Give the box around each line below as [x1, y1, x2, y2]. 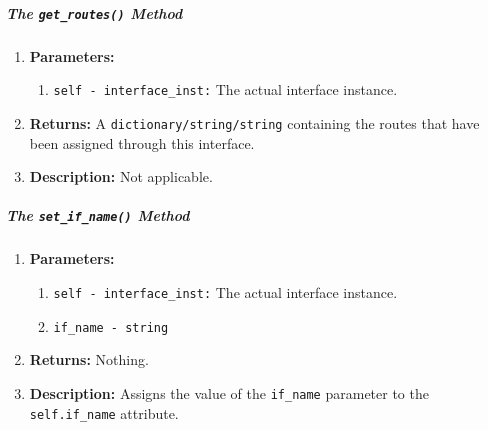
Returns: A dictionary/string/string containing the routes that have [29, 112, 480, 133]
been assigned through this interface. [29, 132, 255, 153]
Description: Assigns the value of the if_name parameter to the [29, 382, 429, 403]
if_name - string [53, 320, 169, 335]
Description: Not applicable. [29, 166, 213, 187]
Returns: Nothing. [29, 349, 149, 370]
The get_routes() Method [6, 2, 183, 23]
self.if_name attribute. [29, 402, 179, 423]
